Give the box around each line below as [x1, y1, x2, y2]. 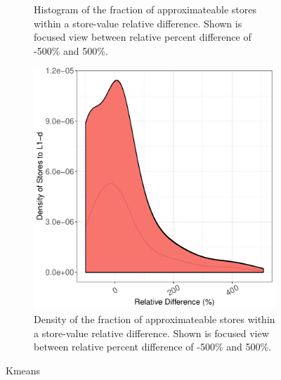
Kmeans [6, 362, 41, 377]
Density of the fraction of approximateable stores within [34, 311, 275, 326]
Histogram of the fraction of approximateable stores [34, 2, 256, 16]
